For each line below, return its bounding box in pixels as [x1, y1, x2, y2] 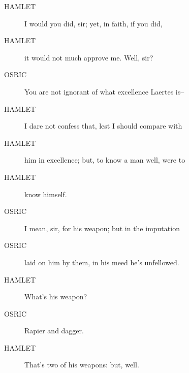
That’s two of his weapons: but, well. [24, 359, 139, 370]
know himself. [24, 189, 67, 199]
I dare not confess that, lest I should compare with [24, 120, 182, 131]
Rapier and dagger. [24, 325, 84, 336]
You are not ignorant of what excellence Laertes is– [24, 86, 184, 97]
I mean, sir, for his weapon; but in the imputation [24, 223, 180, 233]
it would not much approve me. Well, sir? [24, 52, 153, 63]
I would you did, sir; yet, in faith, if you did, [24, 18, 163, 28]
